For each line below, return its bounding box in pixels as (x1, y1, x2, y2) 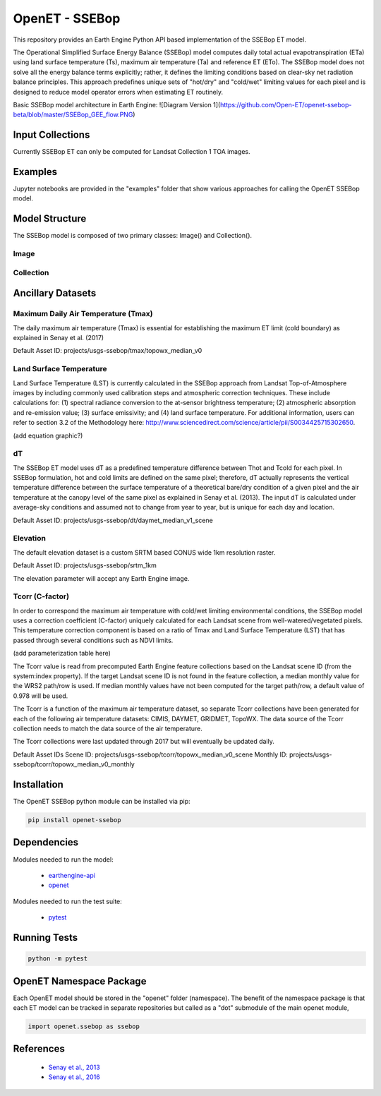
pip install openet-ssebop (28, 816, 121, 824)
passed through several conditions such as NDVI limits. (13, 636, 174, 644)
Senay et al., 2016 (48, 1073, 100, 1081)
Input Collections (13, 129, 90, 141)
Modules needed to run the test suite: (13, 897, 123, 905)
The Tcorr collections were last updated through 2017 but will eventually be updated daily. (13, 737, 274, 746)
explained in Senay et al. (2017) (13, 334, 104, 342)
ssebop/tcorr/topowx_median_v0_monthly (13, 760, 135, 769)
